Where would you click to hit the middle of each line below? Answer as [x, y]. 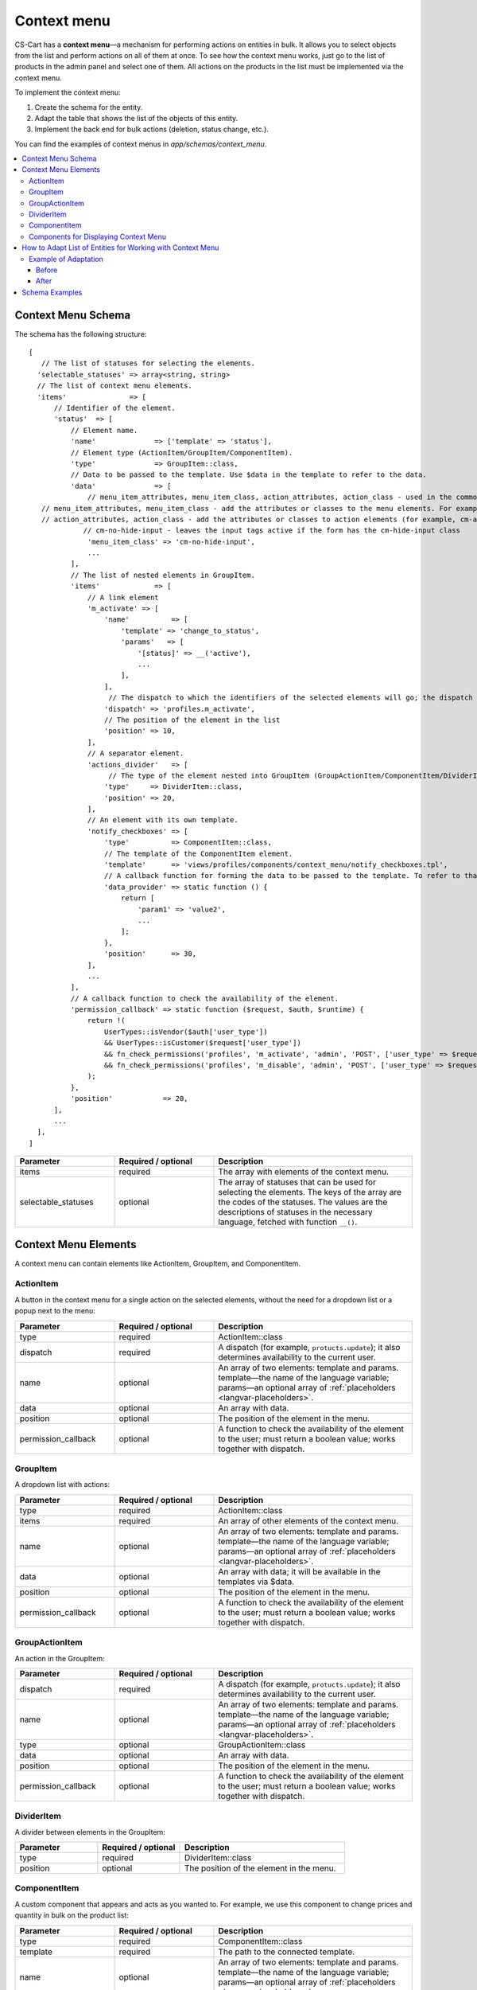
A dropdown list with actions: [62, 1485]
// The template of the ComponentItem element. [198, 853]
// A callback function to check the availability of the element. [205, 998]
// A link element [123, 597]
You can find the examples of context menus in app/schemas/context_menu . [141, 144]
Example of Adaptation [66, 259]
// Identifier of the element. [115, 408]
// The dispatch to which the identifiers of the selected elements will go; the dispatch [291, 698]
